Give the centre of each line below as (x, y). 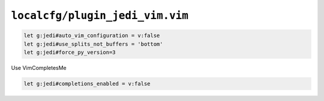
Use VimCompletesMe (39, 68)
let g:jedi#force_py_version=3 (70, 52)
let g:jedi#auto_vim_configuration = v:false (92, 36)
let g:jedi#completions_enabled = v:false (87, 83)
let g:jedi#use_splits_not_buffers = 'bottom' (93, 44)
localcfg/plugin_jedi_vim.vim (100, 16)
